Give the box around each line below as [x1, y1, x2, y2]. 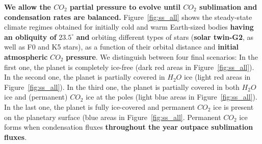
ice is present [213, 101, 254, 112]
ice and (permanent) [4, 91, 68, 102]
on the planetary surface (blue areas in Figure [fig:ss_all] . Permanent [4, 111, 221, 122]
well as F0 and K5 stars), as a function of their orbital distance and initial [4, 41, 239, 52]
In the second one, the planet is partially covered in [4, 71, 165, 82]
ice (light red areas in [184, 71, 251, 82]
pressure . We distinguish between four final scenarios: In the [66, 51, 258, 62]
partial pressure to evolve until [70, 2, 180, 12]
